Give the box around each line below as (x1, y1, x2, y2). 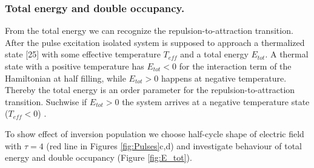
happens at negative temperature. (161, 71, 287, 84)
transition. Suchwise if (5, 95, 87, 108)
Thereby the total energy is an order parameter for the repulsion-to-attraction (5, 83, 295, 96)
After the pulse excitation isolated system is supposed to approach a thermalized (5, 36, 305, 48)
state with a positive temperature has (5, 60, 144, 72)
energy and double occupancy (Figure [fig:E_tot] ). (5, 151, 192, 164)
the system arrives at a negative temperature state (122, 95, 310, 108)
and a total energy (180, 48, 249, 60)
